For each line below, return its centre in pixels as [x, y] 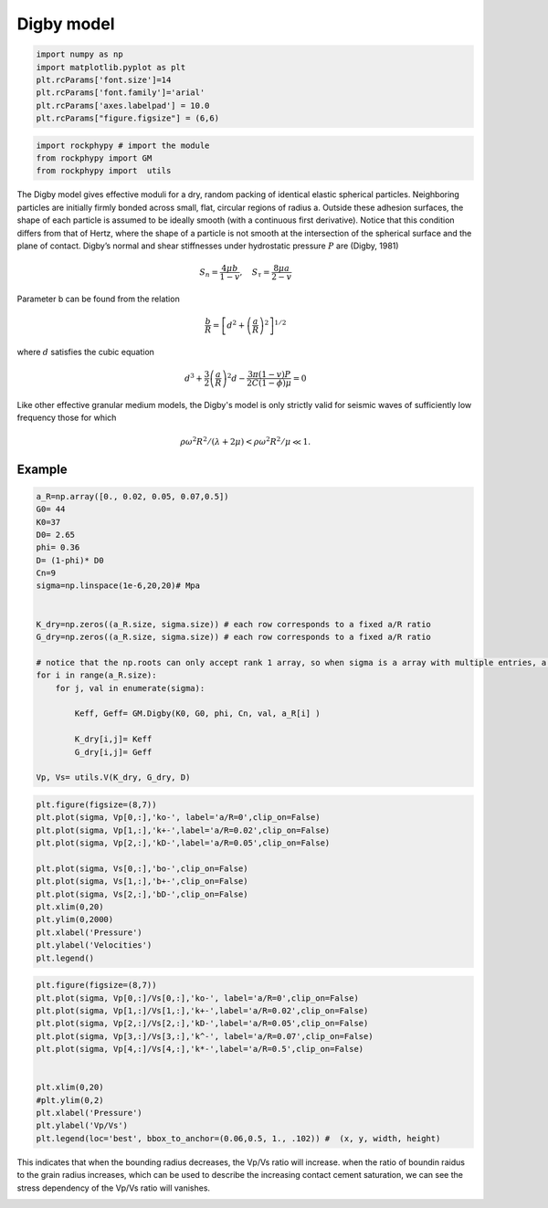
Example [42, 469]
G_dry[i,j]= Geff [113, 752]
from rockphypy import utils [104, 171]
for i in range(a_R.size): [96, 675]
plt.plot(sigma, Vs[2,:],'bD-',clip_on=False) [142, 894]
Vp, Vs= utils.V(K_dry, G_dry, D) [113, 777]
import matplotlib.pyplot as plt [111, 67]
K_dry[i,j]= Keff [113, 739]
